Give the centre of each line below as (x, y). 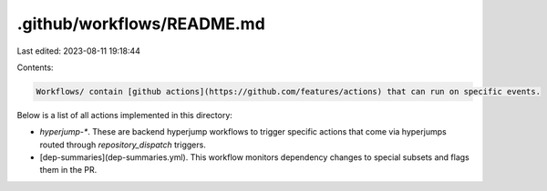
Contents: (35, 67)
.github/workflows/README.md (141, 24)
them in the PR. (68, 170)
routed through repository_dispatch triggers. (123, 145)
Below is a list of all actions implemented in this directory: (124, 115)
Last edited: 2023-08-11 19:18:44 (79, 51)
